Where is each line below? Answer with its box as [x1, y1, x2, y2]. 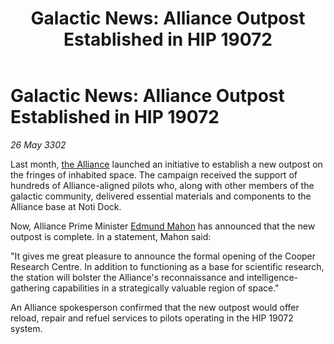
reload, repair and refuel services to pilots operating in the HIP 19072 [10, 312, 294, 324]
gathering [10, 282, 51, 294]
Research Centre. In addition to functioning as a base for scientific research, [10, 260, 325, 272]
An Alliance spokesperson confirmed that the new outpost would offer [10, 301, 300, 313]
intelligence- [246, 271, 299, 283]
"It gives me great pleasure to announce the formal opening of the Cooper [10, 250, 317, 262]
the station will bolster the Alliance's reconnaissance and [10, 271, 245, 283]
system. [10, 322, 43, 334]
